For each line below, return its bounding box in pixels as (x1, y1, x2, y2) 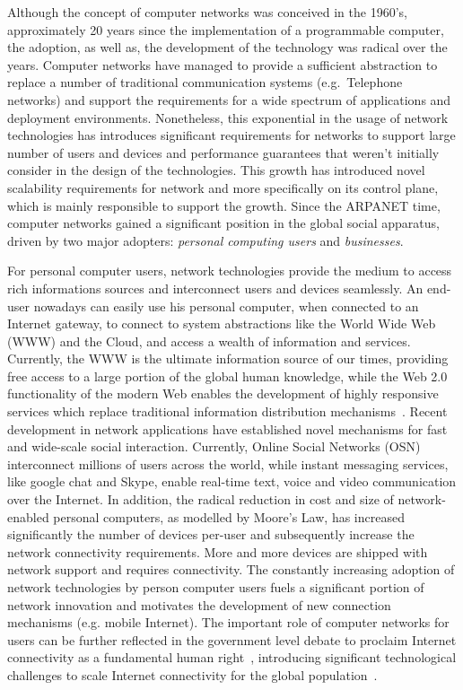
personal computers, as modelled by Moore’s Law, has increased (53, 507, 405, 526)
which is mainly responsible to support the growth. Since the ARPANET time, (7, 196, 441, 214)
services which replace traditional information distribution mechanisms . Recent (7, 402, 448, 421)
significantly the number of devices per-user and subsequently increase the (7, 525, 415, 544)
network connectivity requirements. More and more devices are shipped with (7, 542, 428, 561)
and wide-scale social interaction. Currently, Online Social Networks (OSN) (7, 437, 421, 456)
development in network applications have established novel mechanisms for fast (7, 419, 448, 438)
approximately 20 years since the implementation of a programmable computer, (7, 20, 444, 39)
